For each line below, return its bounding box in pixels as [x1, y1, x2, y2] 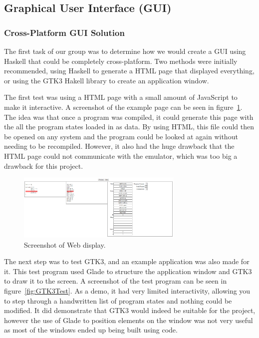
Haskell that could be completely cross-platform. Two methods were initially [4, 55, 238, 66]
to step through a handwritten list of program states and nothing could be [4, 295, 232, 306]
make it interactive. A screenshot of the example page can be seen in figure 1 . [4, 101, 243, 112]
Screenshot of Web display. [24, 239, 106, 250]
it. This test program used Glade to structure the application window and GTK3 [4, 266, 252, 276]
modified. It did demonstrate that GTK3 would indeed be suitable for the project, [4, 305, 256, 316]
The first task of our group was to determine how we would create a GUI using [4, 46, 246, 56]
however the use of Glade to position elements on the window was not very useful [4, 315, 253, 325]
